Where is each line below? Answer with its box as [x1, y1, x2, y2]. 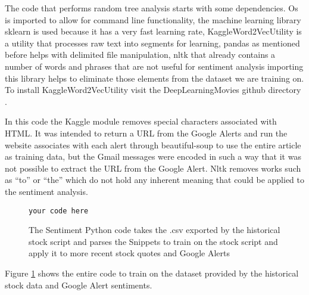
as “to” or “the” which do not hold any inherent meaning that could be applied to [5, 173, 305, 186]
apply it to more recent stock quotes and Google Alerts [29, 247, 230, 259]
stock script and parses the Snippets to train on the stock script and [29, 235, 278, 247]
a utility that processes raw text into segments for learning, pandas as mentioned [5, 36, 300, 49]
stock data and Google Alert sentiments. [5, 278, 152, 291]
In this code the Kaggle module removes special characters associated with [5, 115, 277, 128]
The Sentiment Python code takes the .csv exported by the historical [29, 223, 280, 236]
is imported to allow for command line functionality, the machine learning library [5, 13, 301, 26]
